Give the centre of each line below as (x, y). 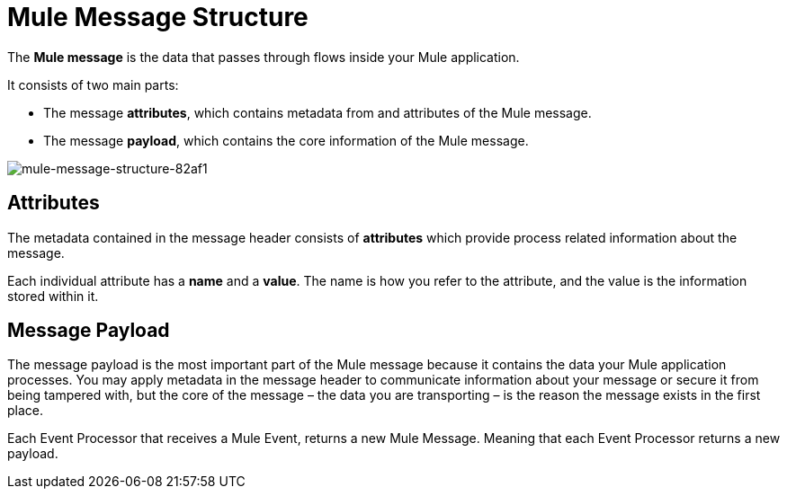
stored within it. (53, 296)
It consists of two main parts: (93, 84)
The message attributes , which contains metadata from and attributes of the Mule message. (317, 112)
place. (26, 411)
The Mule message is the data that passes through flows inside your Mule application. (264, 57)
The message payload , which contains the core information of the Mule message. (286, 140)
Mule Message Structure (158, 17)
